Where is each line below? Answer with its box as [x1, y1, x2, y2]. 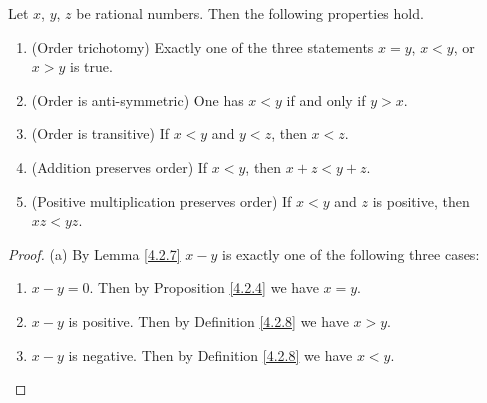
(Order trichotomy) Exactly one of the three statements [31, 36, 374, 57]
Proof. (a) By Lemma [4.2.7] [8, 243, 181, 264]
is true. [70, 56, 113, 77]
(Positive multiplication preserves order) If [31, 190, 292, 211]
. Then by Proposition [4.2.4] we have [89, 277, 319, 298]
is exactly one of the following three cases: [221, 243, 480, 264]
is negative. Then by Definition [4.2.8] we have [68, 344, 353, 365]
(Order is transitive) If [31, 123, 169, 144]
